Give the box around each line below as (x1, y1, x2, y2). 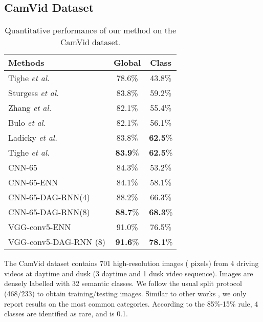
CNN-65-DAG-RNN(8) (8, 206, 90, 218)
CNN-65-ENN (8, 176, 58, 188)
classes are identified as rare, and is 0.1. (4, 308, 128, 319)
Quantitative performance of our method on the (5, 24, 177, 36)
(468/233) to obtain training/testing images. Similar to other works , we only (4, 288, 247, 298)
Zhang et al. (8, 102, 52, 114)
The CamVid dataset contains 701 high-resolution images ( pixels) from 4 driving (4, 258, 259, 269)
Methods (8, 56, 45, 69)
